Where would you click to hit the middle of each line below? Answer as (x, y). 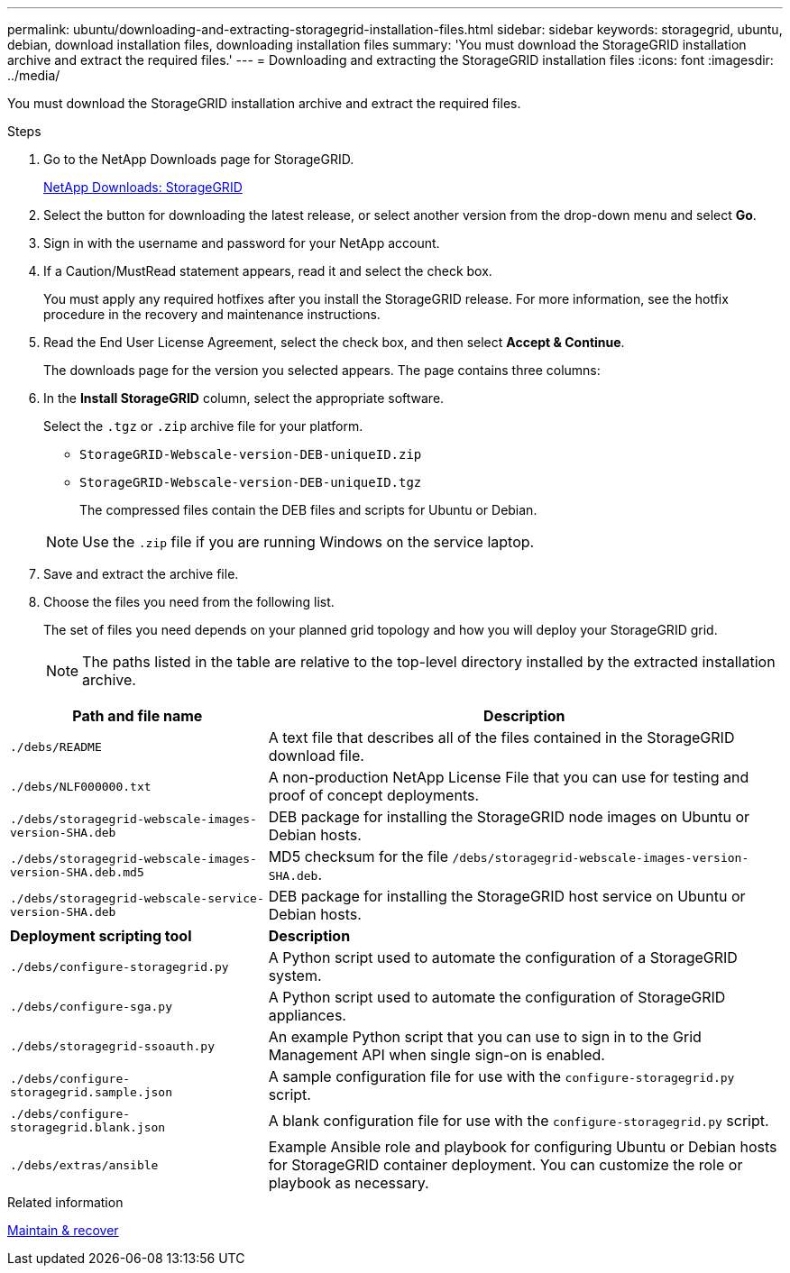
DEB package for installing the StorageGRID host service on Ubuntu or (507, 896)
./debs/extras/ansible (84, 1165)
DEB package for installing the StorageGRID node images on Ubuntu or (509, 817)
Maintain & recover (63, 1230)
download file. (316, 756)
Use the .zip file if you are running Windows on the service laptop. (308, 542)
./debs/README (56, 746)
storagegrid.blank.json (88, 1127)
